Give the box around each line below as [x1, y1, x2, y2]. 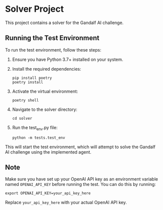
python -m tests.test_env [12, 135, 65, 140]
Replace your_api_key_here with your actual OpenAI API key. [5, 200, 127, 206]
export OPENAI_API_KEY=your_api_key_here [5, 191, 91, 196]
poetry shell [12, 98, 39, 103]
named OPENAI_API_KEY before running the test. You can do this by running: [5, 182, 156, 187]
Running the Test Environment [5, 34, 99, 42]
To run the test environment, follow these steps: [5, 47, 101, 52]
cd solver [12, 116, 33, 121]
